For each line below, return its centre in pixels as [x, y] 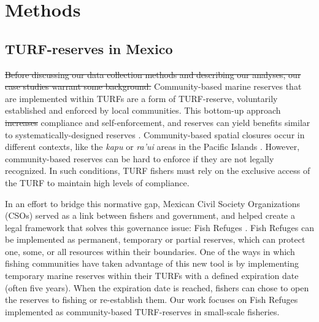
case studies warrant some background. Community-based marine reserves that [153, 86]
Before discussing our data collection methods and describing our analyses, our [153, 74]
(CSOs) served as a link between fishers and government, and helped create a [150, 215]
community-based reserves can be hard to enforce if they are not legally [140, 158]
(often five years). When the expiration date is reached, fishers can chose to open [157, 287]
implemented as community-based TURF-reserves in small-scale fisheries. [142, 311]
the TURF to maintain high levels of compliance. [97, 182]
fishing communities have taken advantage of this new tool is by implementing [152, 263]
